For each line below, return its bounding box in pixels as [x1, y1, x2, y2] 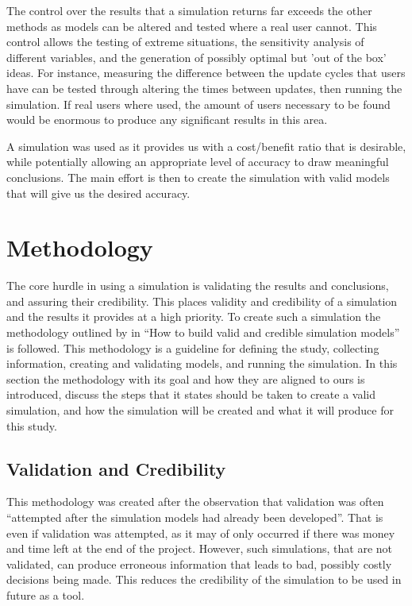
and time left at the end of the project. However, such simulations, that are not [6, 540, 393, 557]
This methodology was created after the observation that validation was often [6, 493, 384, 510]
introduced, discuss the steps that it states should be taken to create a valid [6, 386, 375, 403]
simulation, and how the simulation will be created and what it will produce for [6, 402, 394, 418]
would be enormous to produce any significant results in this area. [6, 111, 328, 128]
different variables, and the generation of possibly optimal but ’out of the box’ [6, 48, 387, 65]
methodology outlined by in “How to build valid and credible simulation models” [6, 324, 400, 341]
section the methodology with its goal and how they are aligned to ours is [6, 370, 365, 387]
